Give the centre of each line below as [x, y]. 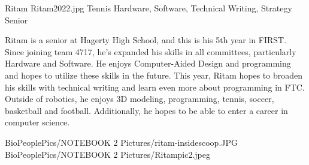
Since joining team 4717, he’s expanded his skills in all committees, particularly [151, 51]
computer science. [37, 122]
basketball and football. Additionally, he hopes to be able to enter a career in [146, 110]
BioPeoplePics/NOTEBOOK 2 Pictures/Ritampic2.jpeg [108, 154]
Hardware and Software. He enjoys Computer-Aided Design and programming [148, 63]
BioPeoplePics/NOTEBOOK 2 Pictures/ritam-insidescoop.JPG [122, 142]
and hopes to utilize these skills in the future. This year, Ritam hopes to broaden [154, 75]
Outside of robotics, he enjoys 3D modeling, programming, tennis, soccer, [140, 99]
